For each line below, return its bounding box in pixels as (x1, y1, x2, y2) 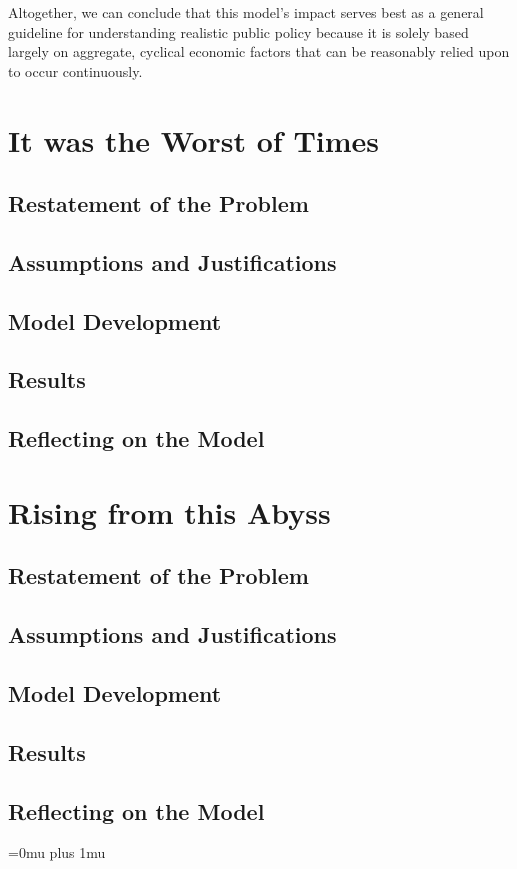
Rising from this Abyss (8, 491, 331, 532)
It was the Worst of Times (8, 119, 380, 160)
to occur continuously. (8, 60, 143, 81)
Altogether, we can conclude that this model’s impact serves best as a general (8, 2, 484, 22)
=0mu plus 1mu (8, 842, 106, 863)
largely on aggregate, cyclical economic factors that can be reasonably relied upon (8, 41, 510, 62)
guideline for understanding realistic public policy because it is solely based (8, 21, 469, 42)
